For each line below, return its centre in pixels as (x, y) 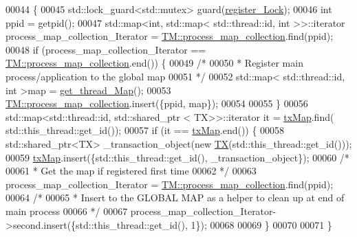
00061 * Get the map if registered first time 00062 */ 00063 (131, 171)
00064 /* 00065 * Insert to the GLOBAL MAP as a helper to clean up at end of (175, 197)
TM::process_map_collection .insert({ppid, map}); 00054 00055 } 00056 (157, 103)
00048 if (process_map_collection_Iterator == (106, 49)
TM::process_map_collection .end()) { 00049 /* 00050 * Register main (154, 63)
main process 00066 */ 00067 (67, 211)
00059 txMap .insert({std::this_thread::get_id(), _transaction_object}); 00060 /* (177, 157)
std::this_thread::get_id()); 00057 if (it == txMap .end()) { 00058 (145, 130)
